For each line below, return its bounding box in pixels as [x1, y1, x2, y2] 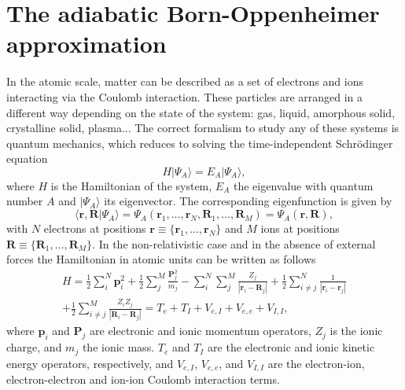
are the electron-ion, [267, 355, 365, 371]
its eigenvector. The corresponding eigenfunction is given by [104, 193, 392, 209]
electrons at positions [43, 220, 146, 237]
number [6, 193, 43, 209]
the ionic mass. [82, 339, 155, 355]
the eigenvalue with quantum [233, 177, 374, 193]
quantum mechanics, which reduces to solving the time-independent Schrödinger [6, 134, 393, 151]
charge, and [6, 339, 62, 355]
